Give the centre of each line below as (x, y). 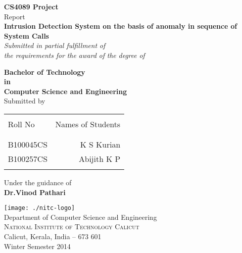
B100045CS (28, 144)
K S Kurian (100, 144)
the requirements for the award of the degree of (74, 55)
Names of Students (88, 124)
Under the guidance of (38, 182)
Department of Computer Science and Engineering (80, 217)
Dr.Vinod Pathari (35, 192)
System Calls (26, 35)
